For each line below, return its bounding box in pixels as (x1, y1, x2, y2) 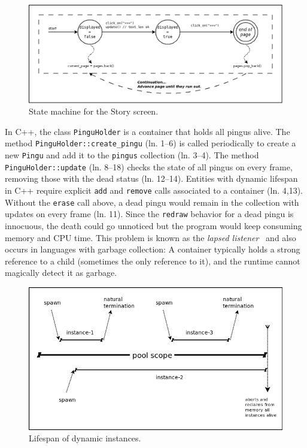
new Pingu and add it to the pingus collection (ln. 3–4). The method (5, 149, 259, 161)
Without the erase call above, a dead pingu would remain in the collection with (5, 196, 299, 208)
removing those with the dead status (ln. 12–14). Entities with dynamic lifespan (5, 172, 298, 185)
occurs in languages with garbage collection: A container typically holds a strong (5, 243, 300, 255)
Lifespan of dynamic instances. (29, 432, 141, 444)
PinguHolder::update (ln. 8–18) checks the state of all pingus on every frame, (5, 160, 293, 173)
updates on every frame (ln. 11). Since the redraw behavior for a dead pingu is (5, 208, 294, 220)
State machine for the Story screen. (29, 105, 159, 118)
